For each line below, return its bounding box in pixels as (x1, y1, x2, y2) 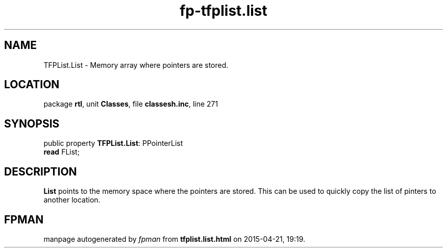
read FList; (43, 147, 80, 157)
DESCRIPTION (4, 165, 77, 178)
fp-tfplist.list (180, 2, 267, 19)
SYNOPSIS (4, 117, 60, 130)
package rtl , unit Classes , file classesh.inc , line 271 (43, 99, 218, 109)
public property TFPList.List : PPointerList (43, 139, 183, 148)
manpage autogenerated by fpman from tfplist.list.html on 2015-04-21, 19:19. (43, 234, 306, 243)
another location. (43, 195, 101, 205)
